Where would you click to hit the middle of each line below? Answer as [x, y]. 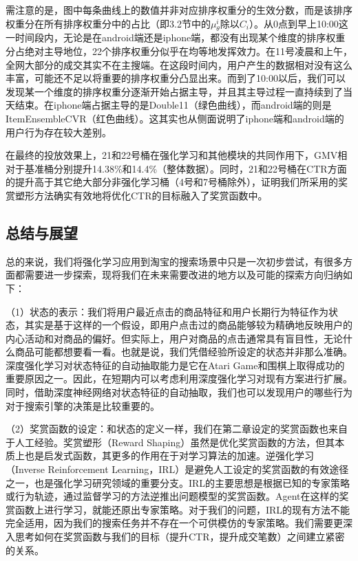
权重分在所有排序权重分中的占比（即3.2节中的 [108, 23]
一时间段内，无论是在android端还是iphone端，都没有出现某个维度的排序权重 [176, 37]
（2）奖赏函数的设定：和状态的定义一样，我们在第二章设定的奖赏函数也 [167, 429]
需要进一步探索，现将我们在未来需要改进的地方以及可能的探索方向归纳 [183, 275]
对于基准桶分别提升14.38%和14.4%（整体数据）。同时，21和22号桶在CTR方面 [176, 168]
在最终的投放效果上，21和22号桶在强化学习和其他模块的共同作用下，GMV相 [177, 155]
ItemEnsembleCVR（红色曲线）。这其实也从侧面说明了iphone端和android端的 [175, 118]
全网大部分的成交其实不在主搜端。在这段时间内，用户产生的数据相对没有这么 [179, 64]
